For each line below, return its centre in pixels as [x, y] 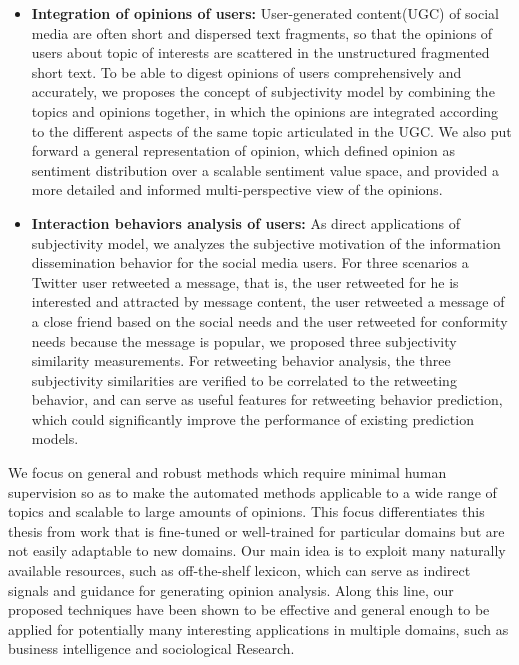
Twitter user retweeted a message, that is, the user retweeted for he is [245, 281]
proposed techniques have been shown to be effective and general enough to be [249, 609]
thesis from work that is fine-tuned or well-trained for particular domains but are [256, 530]
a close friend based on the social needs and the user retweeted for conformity [269, 320]
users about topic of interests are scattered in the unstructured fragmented [260, 52]
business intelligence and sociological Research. [151, 648]
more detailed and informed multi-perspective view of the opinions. [237, 189]
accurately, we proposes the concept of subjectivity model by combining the [263, 91]
